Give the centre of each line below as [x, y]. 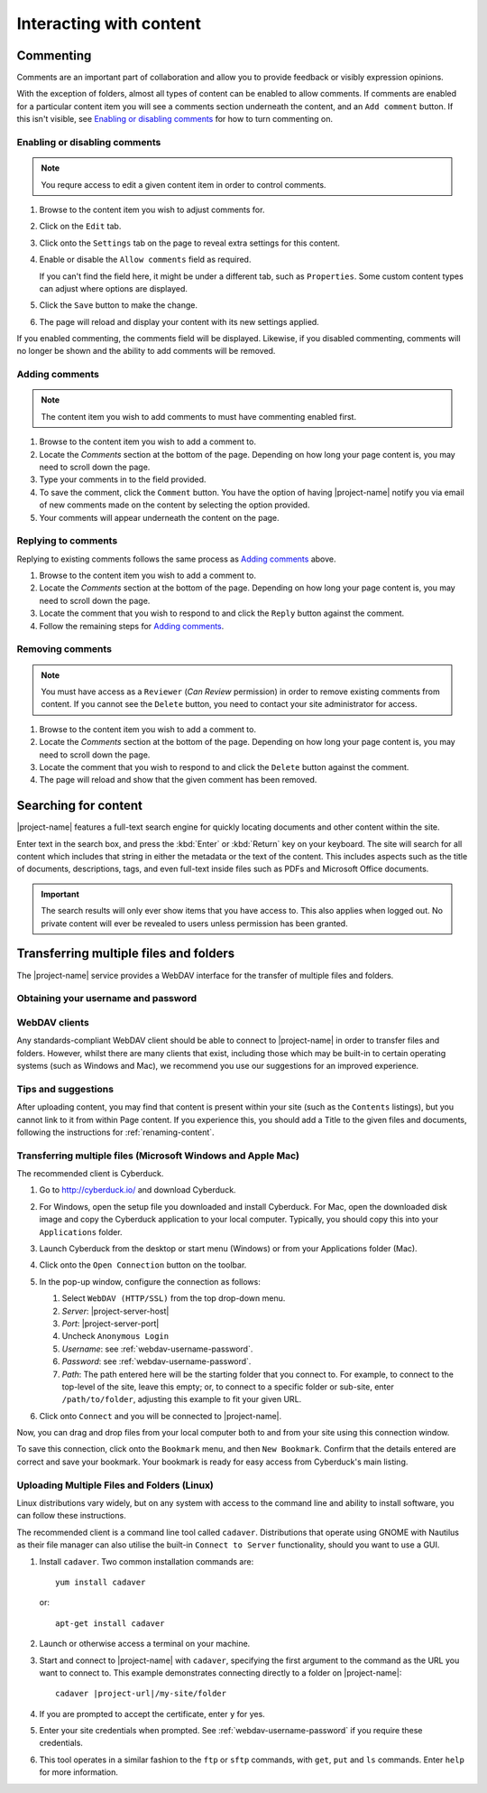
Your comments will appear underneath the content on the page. [159, 517]
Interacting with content [109, 23]
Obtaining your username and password [107, 999]
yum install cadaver [101, 1582]
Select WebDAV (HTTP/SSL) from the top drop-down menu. [174, 1298]
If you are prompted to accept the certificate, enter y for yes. [152, 1714]
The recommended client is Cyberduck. [90, 1174]
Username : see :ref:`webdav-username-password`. [157, 1349]
